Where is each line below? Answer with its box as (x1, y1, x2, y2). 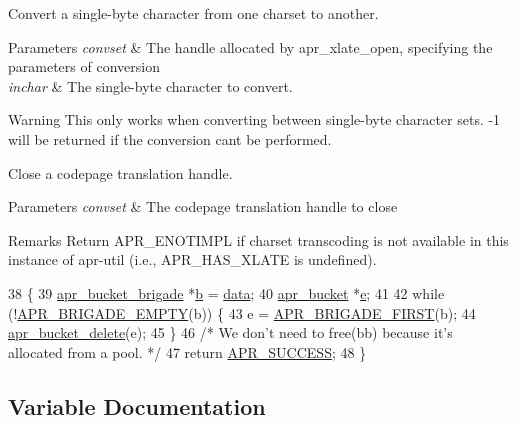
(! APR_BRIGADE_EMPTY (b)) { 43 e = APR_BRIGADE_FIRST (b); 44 (8, 302, 476, 323)
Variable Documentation (8, 390, 266, 421)
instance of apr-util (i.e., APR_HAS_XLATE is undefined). (8, 249, 377, 270)
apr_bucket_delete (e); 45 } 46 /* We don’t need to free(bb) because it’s (8, 322, 453, 343)
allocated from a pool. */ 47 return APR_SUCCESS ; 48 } (8, 341, 367, 362)
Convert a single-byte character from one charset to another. (8, 3, 379, 23)
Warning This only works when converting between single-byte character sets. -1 (8, 109, 501, 130)
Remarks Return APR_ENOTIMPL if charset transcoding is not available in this (8, 229, 509, 250)
